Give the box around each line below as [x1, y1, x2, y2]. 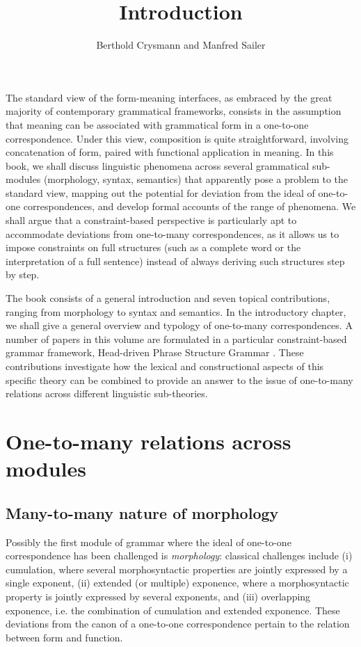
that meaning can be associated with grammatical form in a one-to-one [6, 117, 309, 131]
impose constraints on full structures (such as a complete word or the [6, 240, 301, 255]
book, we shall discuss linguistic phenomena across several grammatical [6, 158, 310, 173]
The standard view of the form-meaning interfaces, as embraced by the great [6, 90, 332, 104]
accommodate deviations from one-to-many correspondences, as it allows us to [6, 226, 339, 241]
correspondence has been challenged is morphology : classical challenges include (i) [6, 548, 353, 563]
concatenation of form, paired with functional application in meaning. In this [6, 145, 334, 159]
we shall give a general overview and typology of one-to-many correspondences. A [6, 318, 353, 333]
